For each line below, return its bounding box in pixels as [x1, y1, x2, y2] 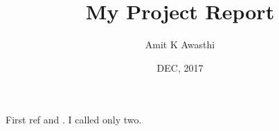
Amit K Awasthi [145, 37, 215, 52]
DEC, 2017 [156, 60, 204, 74]
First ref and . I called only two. [6, 112, 142, 127]
